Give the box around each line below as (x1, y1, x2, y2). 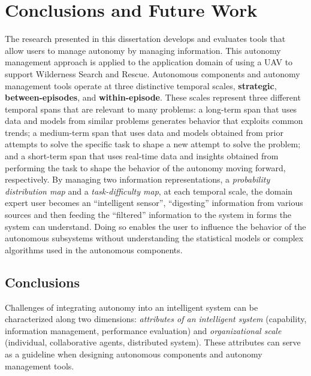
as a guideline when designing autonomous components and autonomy (5, 347, 262, 360)
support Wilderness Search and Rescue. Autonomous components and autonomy (5, 67, 300, 80)
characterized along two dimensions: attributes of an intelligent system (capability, (5, 313, 307, 325)
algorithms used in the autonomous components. (5, 243, 183, 256)
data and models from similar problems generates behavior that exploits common (5, 114, 303, 127)
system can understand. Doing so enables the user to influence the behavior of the (5, 220, 306, 232)
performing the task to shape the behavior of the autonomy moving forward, (5, 161, 286, 174)
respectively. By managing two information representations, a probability (5, 173, 270, 186)
